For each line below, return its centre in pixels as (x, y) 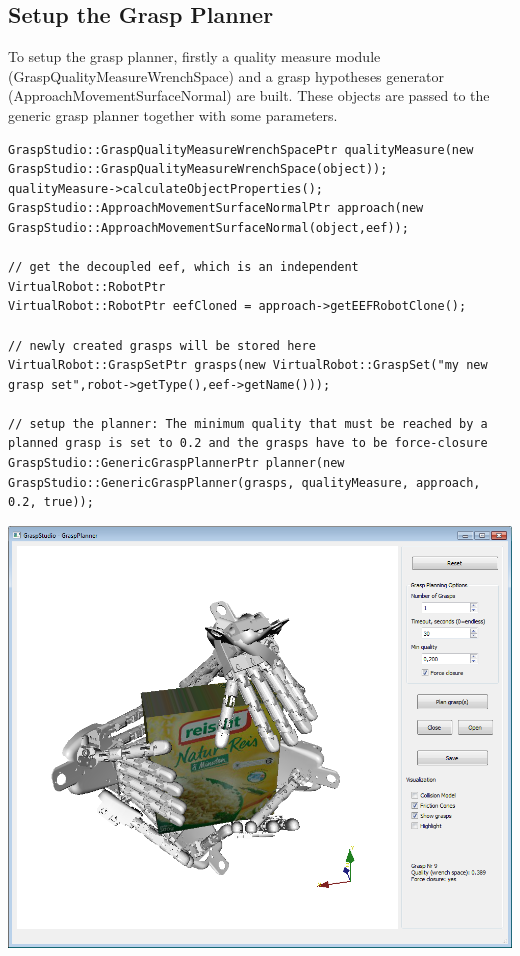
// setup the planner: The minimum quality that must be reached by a (248, 423)
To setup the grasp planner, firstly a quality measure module (194, 56)
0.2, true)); (51, 502)
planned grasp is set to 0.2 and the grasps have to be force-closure (248, 443)
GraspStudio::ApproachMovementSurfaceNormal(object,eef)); (208, 227)
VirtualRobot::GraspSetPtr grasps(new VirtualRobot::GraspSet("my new (248, 365)
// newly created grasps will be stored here (162, 345)
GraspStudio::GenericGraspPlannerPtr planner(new (176, 463)
